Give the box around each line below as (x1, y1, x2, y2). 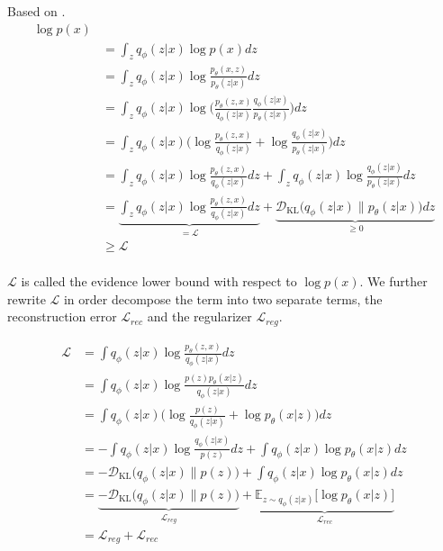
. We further (359, 272, 428, 291)
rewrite (7, 289, 46, 308)
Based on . (7, 2, 66, 20)
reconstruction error (7, 307, 117, 326)
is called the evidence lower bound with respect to (21, 272, 297, 291)
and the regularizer (147, 307, 252, 326)
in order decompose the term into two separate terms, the (63, 289, 383, 308)
